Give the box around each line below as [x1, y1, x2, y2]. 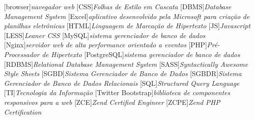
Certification [4, 106, 42, 117]
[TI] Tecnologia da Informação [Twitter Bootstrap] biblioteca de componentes [4, 87, 230, 98]
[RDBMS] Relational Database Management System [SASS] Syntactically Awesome [4, 59, 248, 69]
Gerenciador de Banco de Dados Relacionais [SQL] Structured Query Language [4, 78, 240, 88]
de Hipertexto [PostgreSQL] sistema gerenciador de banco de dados [42, 49, 240, 59]
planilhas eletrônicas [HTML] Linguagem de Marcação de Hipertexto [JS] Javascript [4, 20, 251, 31]
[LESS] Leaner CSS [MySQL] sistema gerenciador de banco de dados [4, 30, 205, 40]
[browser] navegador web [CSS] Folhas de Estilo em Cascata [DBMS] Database [4, 1, 231, 11]
